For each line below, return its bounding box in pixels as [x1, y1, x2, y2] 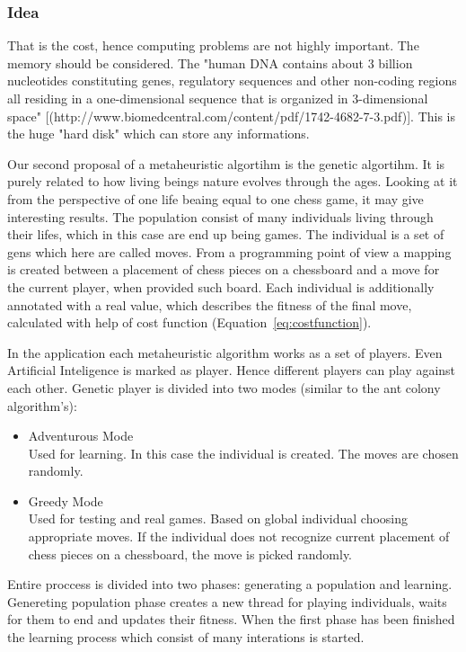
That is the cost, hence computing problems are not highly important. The [7, 36, 419, 55]
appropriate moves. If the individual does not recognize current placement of [28, 527, 450, 546]
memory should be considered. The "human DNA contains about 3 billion [7, 53, 413, 72]
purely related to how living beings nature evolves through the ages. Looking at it [7, 172, 458, 191]
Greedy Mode [28, 491, 103, 510]
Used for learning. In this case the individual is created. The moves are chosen [28, 443, 459, 462]
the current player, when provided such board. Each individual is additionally [7, 277, 435, 296]
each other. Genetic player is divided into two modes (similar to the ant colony [7, 378, 441, 397]
